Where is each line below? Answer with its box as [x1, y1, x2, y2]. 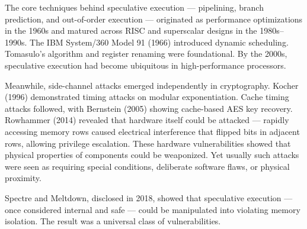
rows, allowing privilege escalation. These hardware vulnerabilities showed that [5, 137, 291, 149]
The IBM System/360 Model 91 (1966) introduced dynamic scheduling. [30, 36, 289, 48]
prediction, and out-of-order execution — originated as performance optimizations [5, 12, 303, 25]
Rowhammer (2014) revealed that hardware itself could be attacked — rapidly [5, 114, 289, 126]
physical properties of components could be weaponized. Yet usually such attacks [5, 149, 299, 161]
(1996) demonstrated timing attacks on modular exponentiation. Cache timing [5, 91, 289, 103]
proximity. [5, 172, 41, 184]
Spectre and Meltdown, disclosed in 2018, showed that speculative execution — [5, 191, 293, 204]
